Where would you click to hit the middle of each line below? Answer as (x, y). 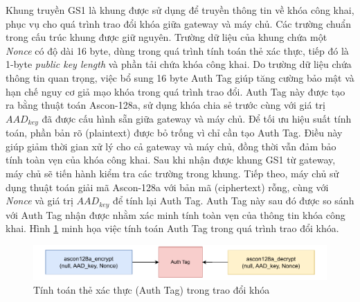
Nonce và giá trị (39, 201)
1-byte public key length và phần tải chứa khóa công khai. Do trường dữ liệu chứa (179, 64)
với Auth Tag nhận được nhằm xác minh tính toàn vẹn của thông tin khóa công (175, 214)
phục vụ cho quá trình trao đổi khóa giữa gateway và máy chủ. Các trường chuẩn (179, 23)
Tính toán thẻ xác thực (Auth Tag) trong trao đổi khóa (152, 289)
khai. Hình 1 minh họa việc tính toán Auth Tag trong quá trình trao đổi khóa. (172, 228)
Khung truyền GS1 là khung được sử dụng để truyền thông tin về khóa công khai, (180, 10)
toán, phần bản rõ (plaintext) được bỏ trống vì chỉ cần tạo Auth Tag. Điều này (174, 133)
